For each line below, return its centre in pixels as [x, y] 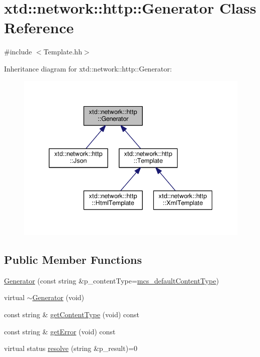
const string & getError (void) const [60, 331]
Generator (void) [58, 297]
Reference [39, 27]
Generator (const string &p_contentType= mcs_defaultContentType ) [112, 280]
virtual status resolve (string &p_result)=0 [71, 348]
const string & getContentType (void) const [72, 314]
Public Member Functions [73, 259]
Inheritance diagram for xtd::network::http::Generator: [88, 68]
